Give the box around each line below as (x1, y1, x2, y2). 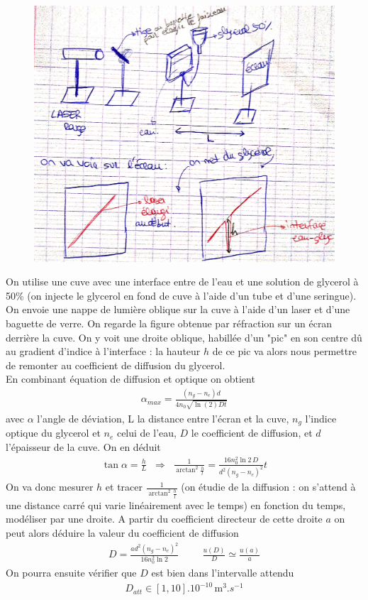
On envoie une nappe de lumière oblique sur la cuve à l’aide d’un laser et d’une (6, 302, 350, 317)
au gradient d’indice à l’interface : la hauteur (6, 344, 201, 359)
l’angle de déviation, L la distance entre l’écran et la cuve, (37, 411, 289, 426)
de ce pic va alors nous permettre (212, 344, 357, 359)
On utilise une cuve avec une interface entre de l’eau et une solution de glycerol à (6, 274, 359, 289)
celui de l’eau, (116, 425, 177, 440)
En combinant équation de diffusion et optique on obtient (6, 371, 255, 386)
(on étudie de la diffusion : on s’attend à (181, 479, 356, 494)
